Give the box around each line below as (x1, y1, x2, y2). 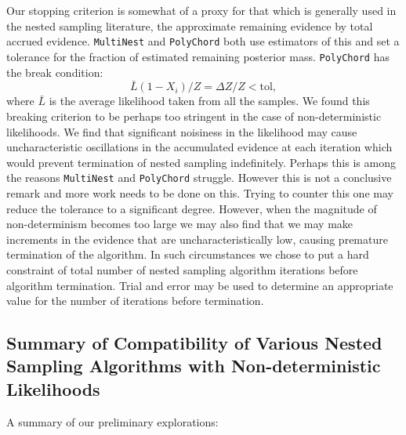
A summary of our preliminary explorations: (6, 413, 219, 430)
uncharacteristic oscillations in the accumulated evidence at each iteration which (6, 139, 393, 155)
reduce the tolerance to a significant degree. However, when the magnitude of (6, 200, 377, 216)
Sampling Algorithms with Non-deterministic (6, 353, 381, 378)
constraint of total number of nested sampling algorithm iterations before (6, 261, 358, 277)
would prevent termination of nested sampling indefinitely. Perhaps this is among (6, 154, 396, 170)
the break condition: (6, 63, 103, 80)
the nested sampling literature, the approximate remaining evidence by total (6, 17, 373, 34)
